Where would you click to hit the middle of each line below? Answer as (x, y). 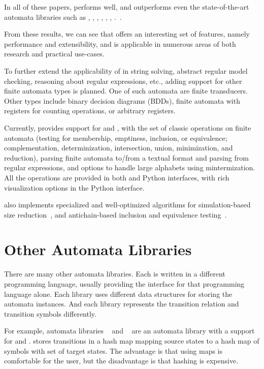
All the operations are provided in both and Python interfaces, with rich (117, 177)
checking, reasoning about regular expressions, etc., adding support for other (123, 81)
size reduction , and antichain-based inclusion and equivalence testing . (115, 214)
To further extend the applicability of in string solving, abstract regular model (126, 70)
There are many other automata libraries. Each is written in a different (115, 274)
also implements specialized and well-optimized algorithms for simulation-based (127, 205)
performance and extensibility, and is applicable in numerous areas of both (120, 43)
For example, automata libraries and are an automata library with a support (129, 331)
